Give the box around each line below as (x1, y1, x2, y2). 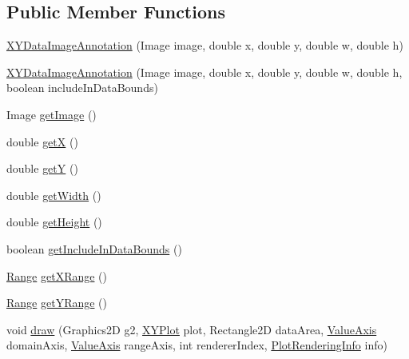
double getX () (6, 133, 78, 150)
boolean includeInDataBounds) (6, 79, 158, 96)
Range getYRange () (6, 294, 108, 311)
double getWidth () (6, 186, 101, 203)
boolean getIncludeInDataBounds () (6, 240, 182, 257)
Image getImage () (6, 106, 97, 122)
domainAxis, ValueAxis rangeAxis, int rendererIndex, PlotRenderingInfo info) (6, 337, 387, 353)
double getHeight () (6, 213, 102, 230)
